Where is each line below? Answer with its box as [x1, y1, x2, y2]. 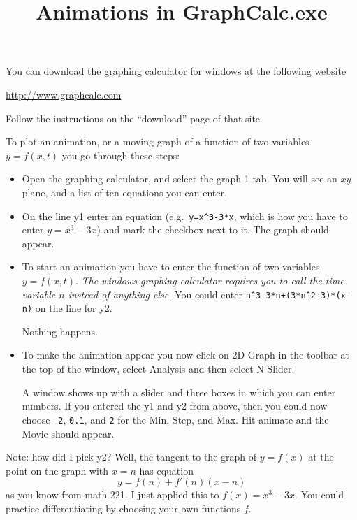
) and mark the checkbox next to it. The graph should [96, 222, 329, 237]
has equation [139, 463, 194, 477]
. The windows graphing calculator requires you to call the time [75, 273, 344, 287]
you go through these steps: [61, 147, 180, 162]
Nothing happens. [22, 324, 99, 338]
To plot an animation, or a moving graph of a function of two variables [6, 134, 309, 149]
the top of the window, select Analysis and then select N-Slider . [22, 361, 295, 376]
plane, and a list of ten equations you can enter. [22, 185, 227, 199]
